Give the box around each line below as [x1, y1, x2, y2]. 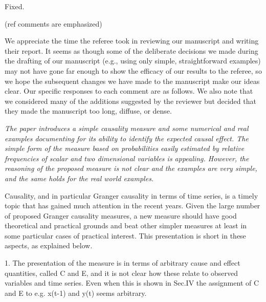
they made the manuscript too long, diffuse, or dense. [5, 105, 172, 116]
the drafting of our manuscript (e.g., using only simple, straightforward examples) [5, 55, 261, 66]
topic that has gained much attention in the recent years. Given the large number [5, 200, 260, 211]
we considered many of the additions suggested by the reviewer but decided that [5, 95, 256, 106]
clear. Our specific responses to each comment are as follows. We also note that [5, 85, 253, 96]
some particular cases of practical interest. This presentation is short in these [5, 230, 246, 241]
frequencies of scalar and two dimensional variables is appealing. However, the [5, 153, 249, 163]
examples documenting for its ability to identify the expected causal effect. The [5, 133, 249, 143]
